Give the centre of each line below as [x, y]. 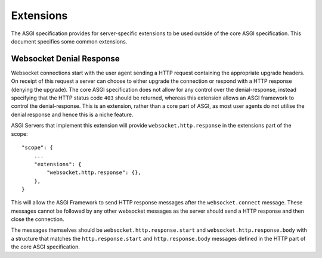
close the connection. [38, 219]
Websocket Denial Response [65, 59]
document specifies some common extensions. [69, 41]
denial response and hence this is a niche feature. [72, 114]
